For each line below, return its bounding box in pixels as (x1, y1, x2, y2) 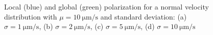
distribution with (4, 11, 57, 21)
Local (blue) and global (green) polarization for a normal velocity (4, 1, 209, 12)
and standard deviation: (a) (100, 11, 187, 21)
